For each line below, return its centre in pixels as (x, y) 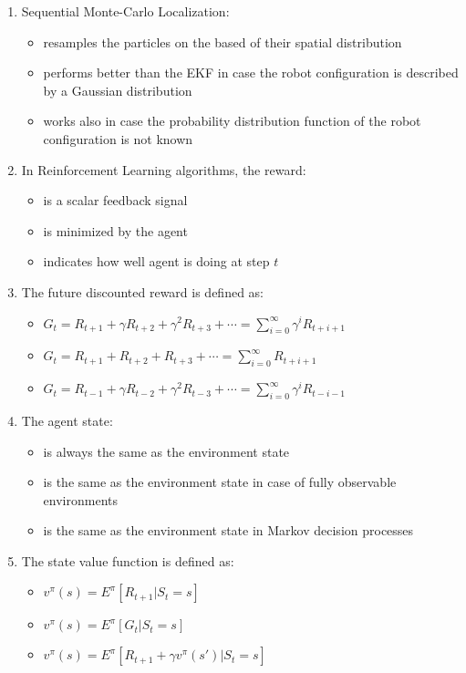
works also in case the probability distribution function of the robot (232, 121)
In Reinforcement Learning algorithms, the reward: (164, 169)
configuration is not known (118, 138)
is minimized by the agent (115, 230)
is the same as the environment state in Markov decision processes (228, 530)
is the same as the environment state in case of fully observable (220, 482)
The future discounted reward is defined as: (142, 291)
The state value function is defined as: (128, 560)
